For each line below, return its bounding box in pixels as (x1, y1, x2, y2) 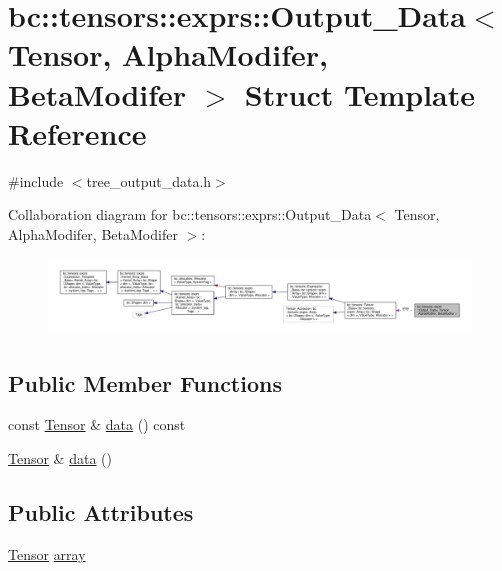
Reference (8, 112, 147, 153)
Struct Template (244, 73, 476, 114)
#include (8, 170, 64, 191)
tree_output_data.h (86, 170, 212, 191)
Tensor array (8, 543, 86, 564)
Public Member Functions (8, 367, 282, 398)
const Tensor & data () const (8, 414, 186, 435)
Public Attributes (8, 497, 194, 528)
